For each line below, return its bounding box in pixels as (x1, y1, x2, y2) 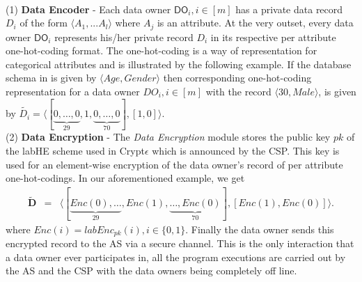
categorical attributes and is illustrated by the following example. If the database (6, 56, 352, 71)
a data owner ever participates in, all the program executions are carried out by (6, 249, 346, 264)
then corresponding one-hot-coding (163, 70, 312, 85)
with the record (205, 84, 271, 99)
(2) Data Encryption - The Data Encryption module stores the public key (6, 130, 331, 144)
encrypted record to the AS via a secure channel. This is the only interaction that (6, 236, 354, 251)
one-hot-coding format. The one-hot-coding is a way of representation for (6, 43, 317, 58)
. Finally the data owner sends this (185, 221, 334, 236)
